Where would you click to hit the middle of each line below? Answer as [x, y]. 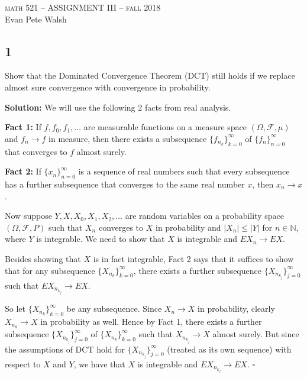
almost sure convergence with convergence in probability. [108, 87]
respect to [23, 364]
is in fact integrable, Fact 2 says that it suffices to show [193, 258]
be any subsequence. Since [114, 308]
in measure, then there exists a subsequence [128, 138]
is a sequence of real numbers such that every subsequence [184, 171]
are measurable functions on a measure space [165, 127]
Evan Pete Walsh [36, 19]
